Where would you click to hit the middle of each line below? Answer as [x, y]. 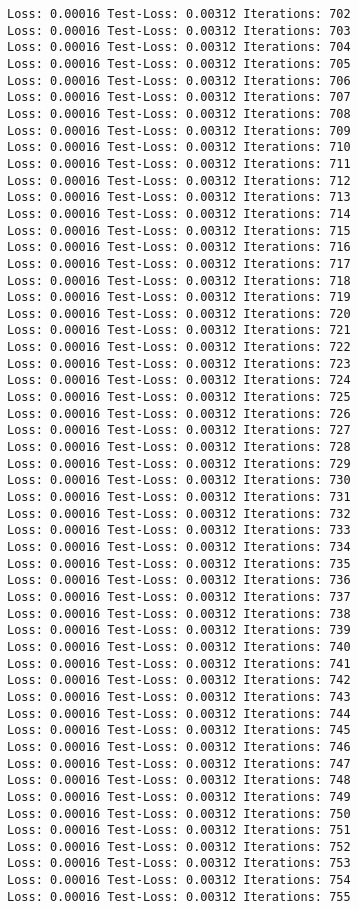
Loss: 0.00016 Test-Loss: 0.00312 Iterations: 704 [179, 47]
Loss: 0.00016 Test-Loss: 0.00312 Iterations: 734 [179, 547]
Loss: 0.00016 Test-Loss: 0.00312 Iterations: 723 [179, 363]
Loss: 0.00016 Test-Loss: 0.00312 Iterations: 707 [179, 97]
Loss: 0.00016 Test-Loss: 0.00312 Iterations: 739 [179, 630]
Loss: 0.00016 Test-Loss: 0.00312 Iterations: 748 [179, 780]
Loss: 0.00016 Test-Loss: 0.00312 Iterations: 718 [179, 280]
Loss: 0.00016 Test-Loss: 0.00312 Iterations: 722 [179, 347]
